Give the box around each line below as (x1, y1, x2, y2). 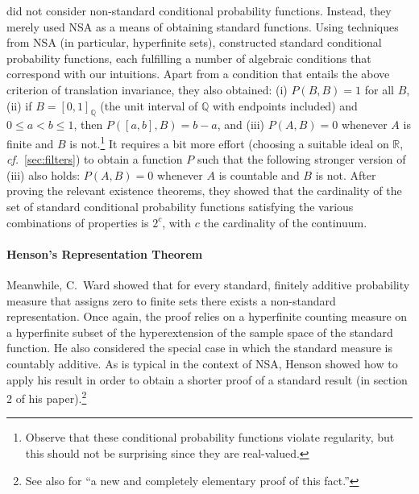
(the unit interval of (100, 97, 198, 114)
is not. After (315, 166, 376, 183)
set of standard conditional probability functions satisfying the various (6, 197, 354, 214)
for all (364, 81, 394, 98)
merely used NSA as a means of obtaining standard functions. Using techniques (6, 18, 399, 35)
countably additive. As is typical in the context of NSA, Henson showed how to (6, 355, 398, 372)
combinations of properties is (6, 214, 149, 230)
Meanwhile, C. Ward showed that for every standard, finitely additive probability (6, 276, 410, 293)
